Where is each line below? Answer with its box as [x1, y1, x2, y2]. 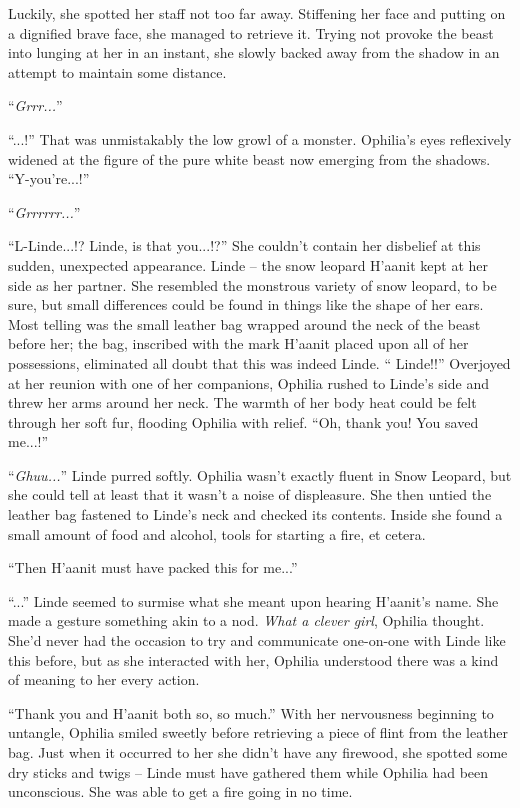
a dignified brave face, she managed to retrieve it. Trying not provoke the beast [8, 22, 494, 43]
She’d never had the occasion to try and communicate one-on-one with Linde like [8, 630, 506, 651]
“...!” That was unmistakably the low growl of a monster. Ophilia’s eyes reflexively [8, 128, 512, 149]
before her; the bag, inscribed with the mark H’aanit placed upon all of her [8, 333, 469, 354]
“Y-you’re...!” [8, 168, 90, 189]
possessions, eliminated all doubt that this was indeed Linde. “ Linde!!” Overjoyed [8, 352, 511, 373]
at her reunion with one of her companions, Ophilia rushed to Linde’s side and [8, 372, 489, 393]
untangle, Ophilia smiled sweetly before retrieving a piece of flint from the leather [8, 722, 509, 743]
